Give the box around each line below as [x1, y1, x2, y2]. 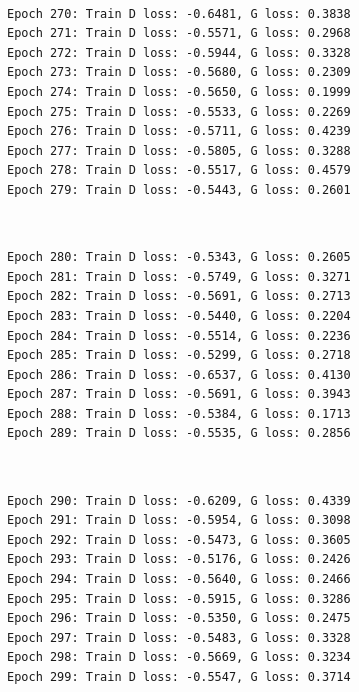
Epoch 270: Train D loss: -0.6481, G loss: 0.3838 [7, 6, 351, 21]
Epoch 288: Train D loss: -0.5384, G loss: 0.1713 [7, 406, 351, 421]
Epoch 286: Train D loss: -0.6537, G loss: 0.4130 [7, 367, 351, 382]
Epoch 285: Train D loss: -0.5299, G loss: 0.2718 [7, 348, 351, 363]
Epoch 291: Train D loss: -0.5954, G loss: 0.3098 [7, 513, 351, 528]
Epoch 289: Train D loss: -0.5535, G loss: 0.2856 [7, 426, 351, 441]
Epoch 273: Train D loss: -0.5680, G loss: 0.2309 [7, 65, 351, 80]
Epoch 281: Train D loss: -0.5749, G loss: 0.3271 [7, 269, 351, 284]
